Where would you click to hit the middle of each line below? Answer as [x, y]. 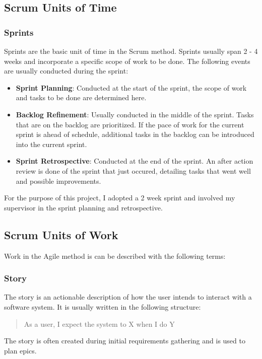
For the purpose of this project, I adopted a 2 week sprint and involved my [120, 198]
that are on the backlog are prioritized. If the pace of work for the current [130, 124]
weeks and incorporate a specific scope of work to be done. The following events [127, 61]
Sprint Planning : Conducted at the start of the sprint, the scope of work [131, 87]
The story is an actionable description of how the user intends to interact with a [128, 297]
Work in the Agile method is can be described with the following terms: [115, 256]
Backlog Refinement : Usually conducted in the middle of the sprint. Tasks [135, 114]
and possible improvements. [58, 181]
